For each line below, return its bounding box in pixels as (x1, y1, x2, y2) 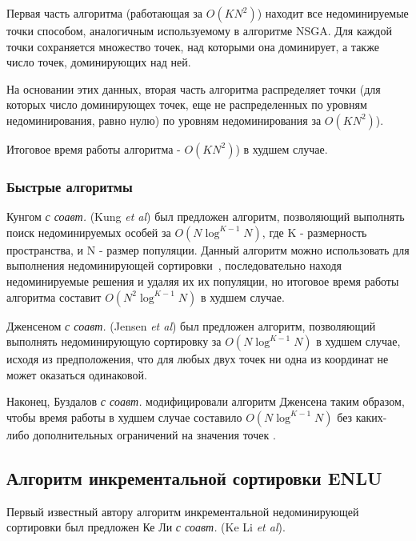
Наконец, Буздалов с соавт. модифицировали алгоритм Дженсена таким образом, (6, 393, 405, 410)
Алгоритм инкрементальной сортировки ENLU (6, 465, 382, 490)
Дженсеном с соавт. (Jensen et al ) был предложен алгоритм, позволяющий (6, 317, 376, 334)
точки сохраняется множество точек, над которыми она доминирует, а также (6, 38, 379, 54)
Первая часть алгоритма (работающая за (6, 5, 203, 21)
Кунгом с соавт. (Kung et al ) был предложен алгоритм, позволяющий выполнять (6, 208, 405, 225)
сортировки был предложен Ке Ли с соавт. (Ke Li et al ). (6, 519, 286, 535)
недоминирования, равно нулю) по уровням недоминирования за (6, 111, 322, 128)
